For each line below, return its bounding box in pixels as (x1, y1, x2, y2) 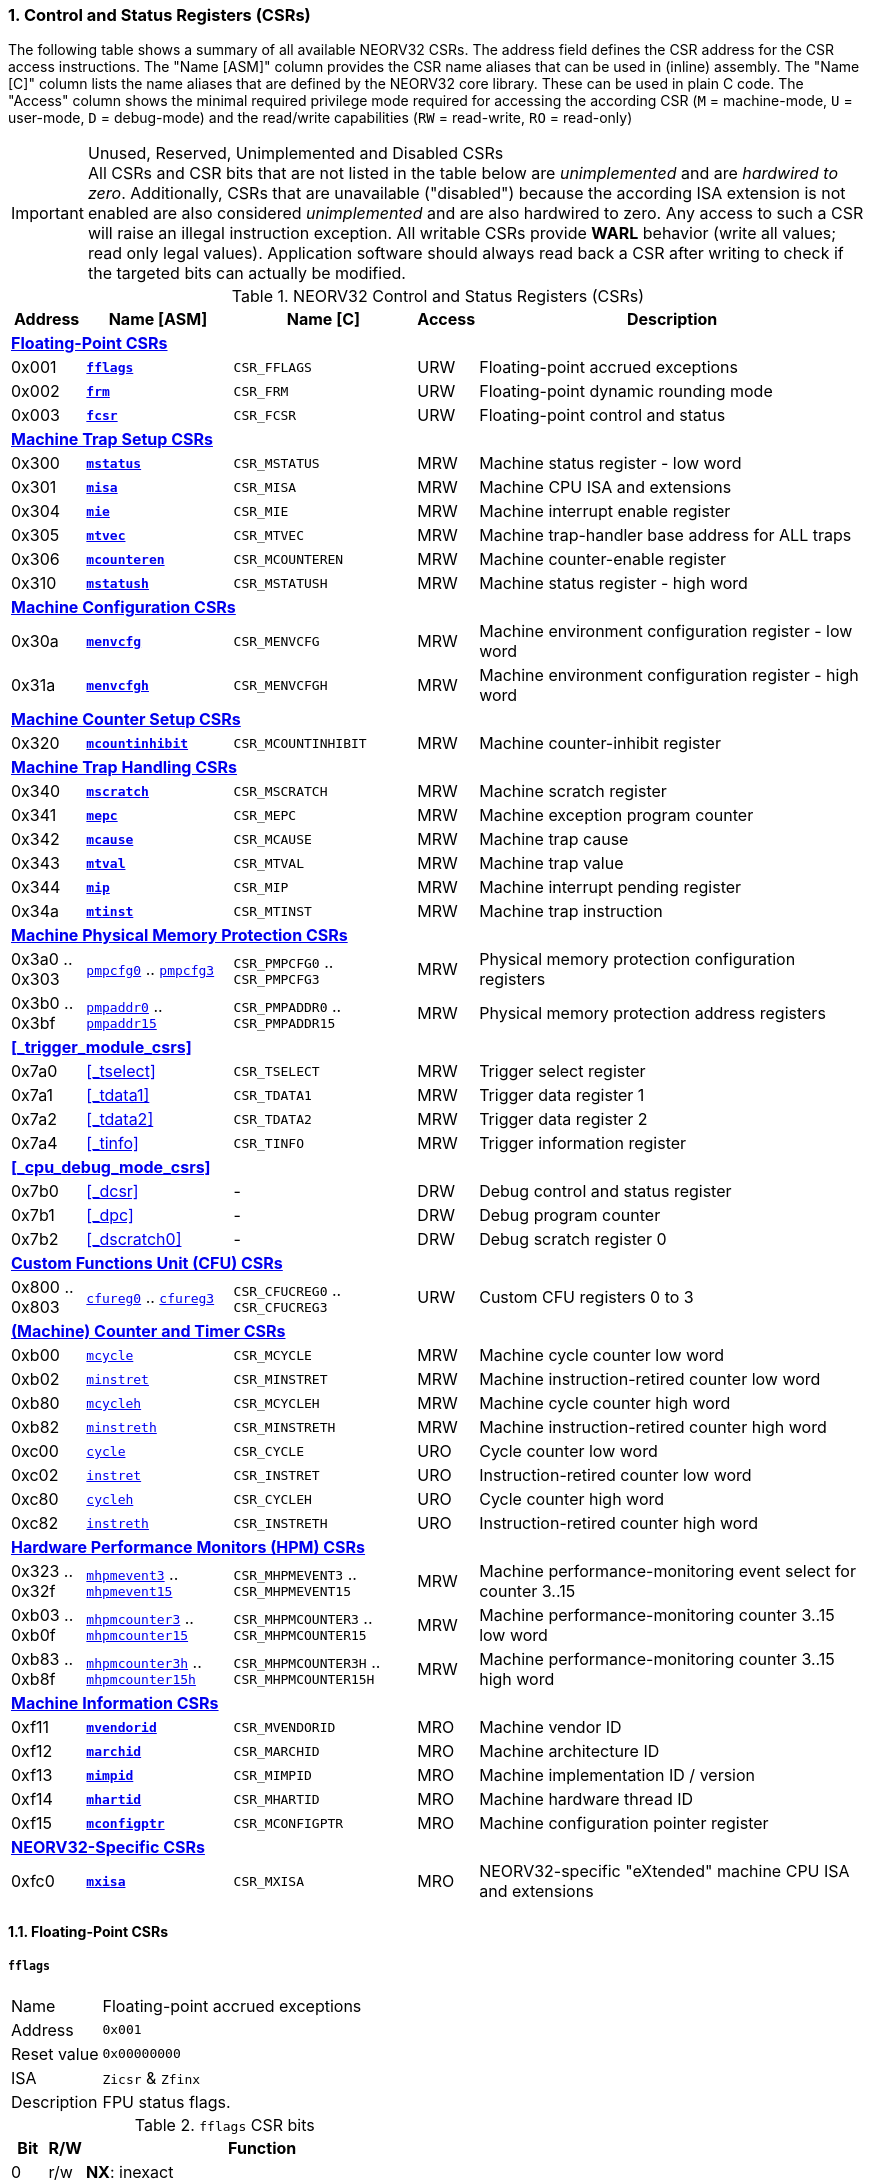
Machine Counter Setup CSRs (11, 709, 241, 730)
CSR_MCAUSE (233, 831, 312, 847)
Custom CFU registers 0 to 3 (479, 1287, 694, 1308)
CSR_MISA (233, 479, 297, 495)
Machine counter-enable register (479, 549, 727, 570)
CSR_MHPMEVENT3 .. (233, 1563, 357, 1584)
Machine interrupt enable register (479, 501, 731, 522)
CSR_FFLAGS (233, 359, 312, 375)
